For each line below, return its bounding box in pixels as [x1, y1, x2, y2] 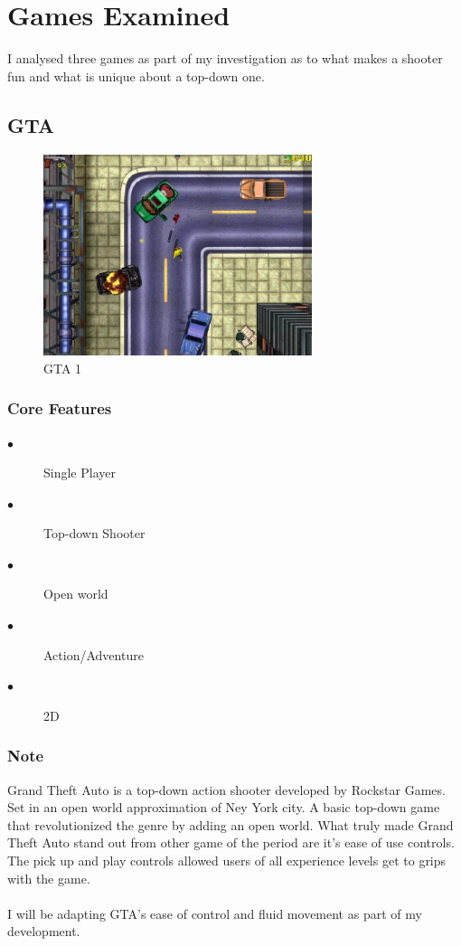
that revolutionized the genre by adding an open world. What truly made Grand [7, 815, 454, 834]
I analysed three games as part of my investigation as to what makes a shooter [7, 49, 443, 68]
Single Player [43, 463, 116, 482]
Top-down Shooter [43, 524, 146, 543]
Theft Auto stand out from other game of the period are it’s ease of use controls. [7, 833, 455, 852]
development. [7, 922, 80, 941]
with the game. [7, 868, 90, 887]
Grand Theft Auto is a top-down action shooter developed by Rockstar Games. [7, 780, 446, 799]
